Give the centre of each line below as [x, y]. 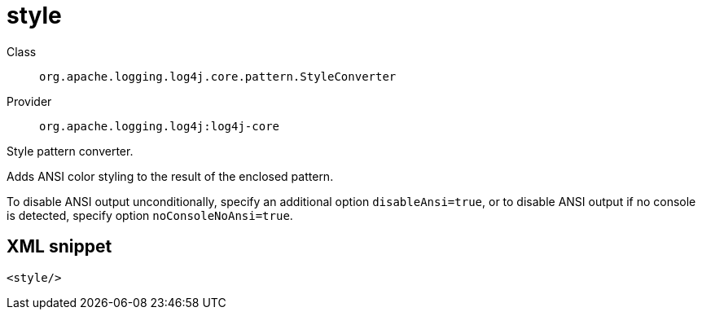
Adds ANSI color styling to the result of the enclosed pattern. [170, 176]
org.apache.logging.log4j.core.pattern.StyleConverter [218, 76]
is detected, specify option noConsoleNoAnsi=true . [150, 215]
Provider [29, 101]
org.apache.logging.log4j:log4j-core [160, 126]
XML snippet [59, 247]
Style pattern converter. [70, 151]
